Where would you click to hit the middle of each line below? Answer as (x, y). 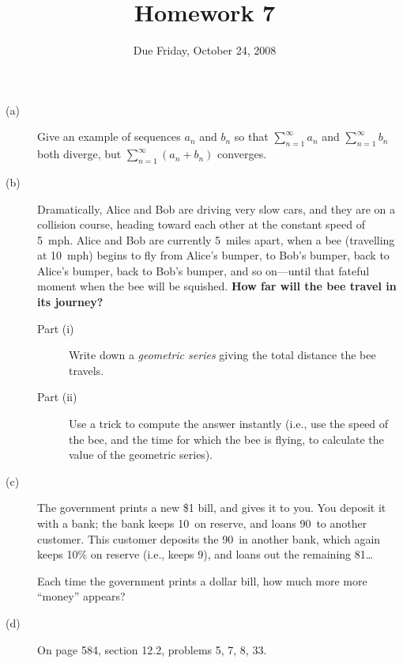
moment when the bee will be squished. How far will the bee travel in (217, 286)
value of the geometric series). (141, 455)
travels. (87, 370)
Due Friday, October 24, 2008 (205, 50)
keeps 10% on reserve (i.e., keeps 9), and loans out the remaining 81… (205, 554)
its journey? (70, 302)
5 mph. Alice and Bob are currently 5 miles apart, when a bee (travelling (216, 239)
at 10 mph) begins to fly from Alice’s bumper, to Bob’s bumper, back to (213, 255)
